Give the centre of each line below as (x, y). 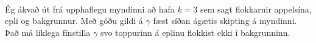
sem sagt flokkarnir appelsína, (256, 9)
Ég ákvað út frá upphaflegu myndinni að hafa (90, 9)
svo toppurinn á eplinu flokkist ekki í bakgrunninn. (195, 32)
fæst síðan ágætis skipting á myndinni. (225, 21)
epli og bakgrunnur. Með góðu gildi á (74, 21)
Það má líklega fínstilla (48, 32)
